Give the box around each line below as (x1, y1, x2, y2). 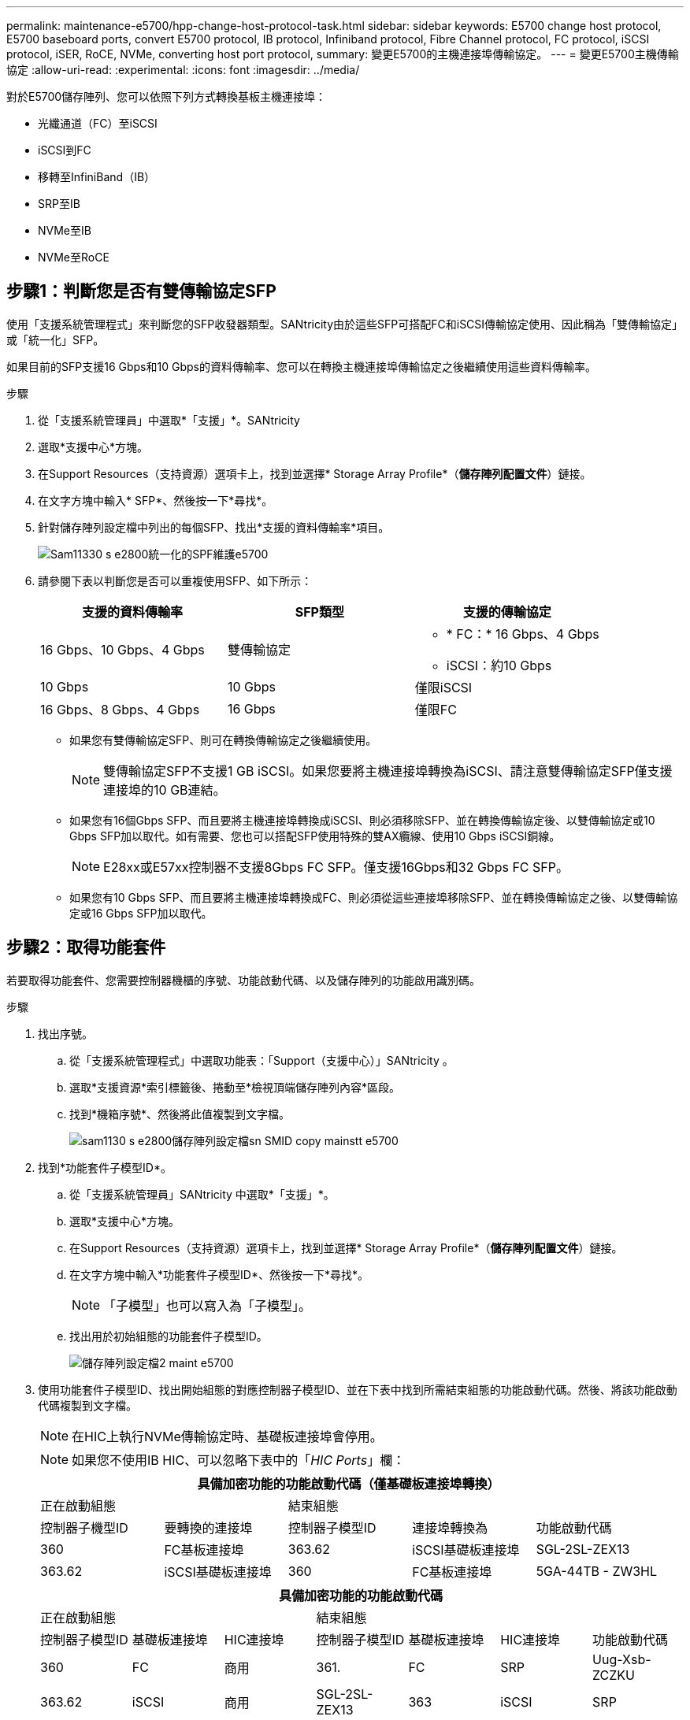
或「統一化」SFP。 (6, 332, 105, 347)
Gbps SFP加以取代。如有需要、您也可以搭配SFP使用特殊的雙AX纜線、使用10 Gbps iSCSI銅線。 (69, 828, 561, 843)
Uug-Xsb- (592, 1651, 651, 1667)
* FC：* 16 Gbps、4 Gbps (446, 625, 599, 642)
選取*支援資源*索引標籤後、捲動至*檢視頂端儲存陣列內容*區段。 (69, 1080, 401, 1094)
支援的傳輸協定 (462, 603, 551, 620)
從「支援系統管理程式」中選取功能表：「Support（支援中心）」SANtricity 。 (69, 1053, 454, 1067)
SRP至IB (38, 197, 80, 210)
